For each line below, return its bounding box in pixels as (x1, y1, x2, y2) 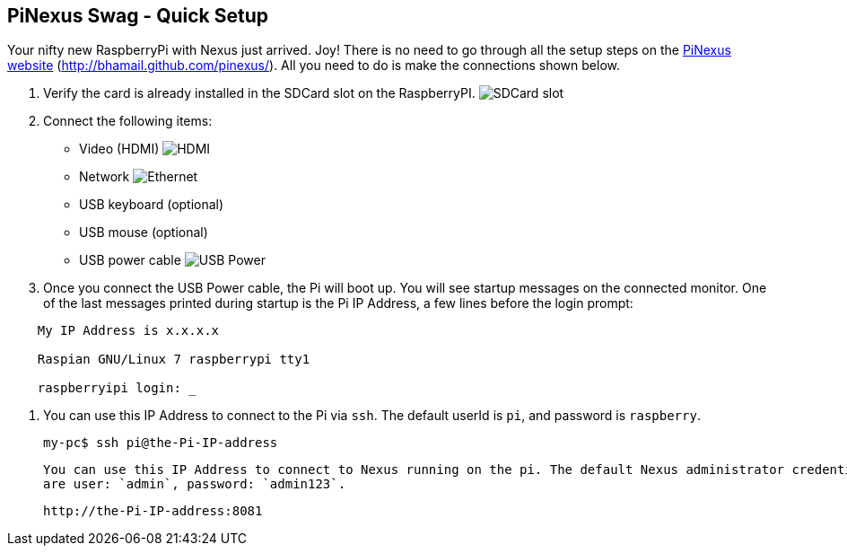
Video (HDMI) (79, 141, 160, 157)
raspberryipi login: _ (37, 381, 196, 396)
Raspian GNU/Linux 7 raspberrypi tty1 (37, 352, 310, 367)
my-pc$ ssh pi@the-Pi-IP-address (43, 435, 278, 451)
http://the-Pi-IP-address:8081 (43, 504, 263, 519)
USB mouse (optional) (79, 224, 208, 241)
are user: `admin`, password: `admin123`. (43, 477, 346, 492)
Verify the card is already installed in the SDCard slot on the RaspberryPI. (43, 85, 476, 101)
